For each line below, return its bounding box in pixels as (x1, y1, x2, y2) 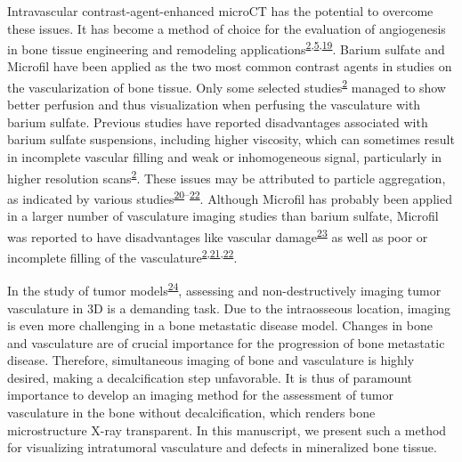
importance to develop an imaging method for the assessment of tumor (7, 385, 394, 404)
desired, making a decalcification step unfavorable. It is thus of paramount (7, 368, 413, 386)
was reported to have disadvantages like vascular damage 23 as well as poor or (7, 224, 428, 246)
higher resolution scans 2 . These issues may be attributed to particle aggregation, (7, 166, 446, 187)
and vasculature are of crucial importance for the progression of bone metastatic (7, 333, 445, 352)
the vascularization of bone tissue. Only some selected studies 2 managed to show (7, 76, 446, 96)
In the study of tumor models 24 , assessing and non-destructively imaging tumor (7, 279, 442, 299)
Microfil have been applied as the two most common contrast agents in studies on (7, 57, 452, 76)
